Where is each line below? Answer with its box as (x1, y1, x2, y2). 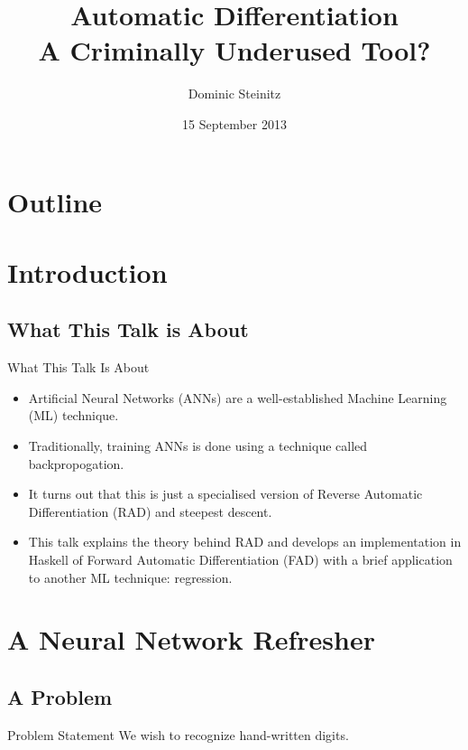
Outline (7, 183, 103, 220)
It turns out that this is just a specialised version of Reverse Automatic (28, 484, 423, 503)
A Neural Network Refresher (7, 621, 375, 658)
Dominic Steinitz (188, 84, 281, 103)
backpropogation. (28, 454, 124, 473)
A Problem (7, 682, 113, 710)
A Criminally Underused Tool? (38, 32, 431, 69)
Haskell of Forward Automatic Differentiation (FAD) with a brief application (28, 550, 453, 569)
